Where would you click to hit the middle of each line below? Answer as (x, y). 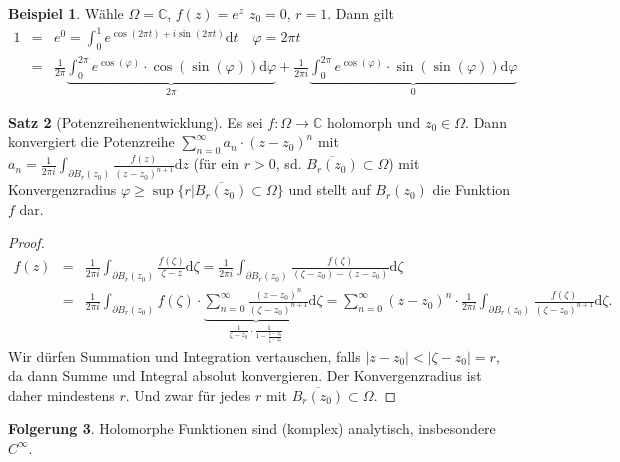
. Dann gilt (360, 13)
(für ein (216, 163)
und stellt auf (329, 189)
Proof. (26, 242)
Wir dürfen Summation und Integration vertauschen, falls (184, 355)
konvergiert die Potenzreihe (91, 141)
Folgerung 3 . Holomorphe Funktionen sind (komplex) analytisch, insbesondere (252, 428)
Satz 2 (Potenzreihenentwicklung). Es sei (135, 121)
